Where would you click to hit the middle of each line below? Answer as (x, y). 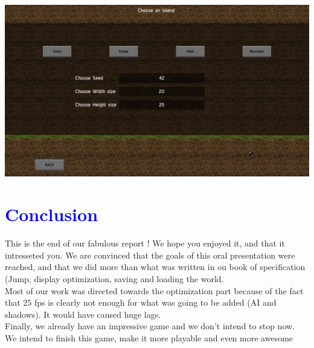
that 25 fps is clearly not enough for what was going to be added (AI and (141, 302)
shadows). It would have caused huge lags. (83, 314)
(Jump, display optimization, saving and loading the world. (114, 279)
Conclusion (52, 214)
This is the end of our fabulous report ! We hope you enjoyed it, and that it (145, 243)
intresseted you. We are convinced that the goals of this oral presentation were (150, 255)
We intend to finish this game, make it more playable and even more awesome (149, 337)
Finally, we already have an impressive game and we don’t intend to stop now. (150, 326)
